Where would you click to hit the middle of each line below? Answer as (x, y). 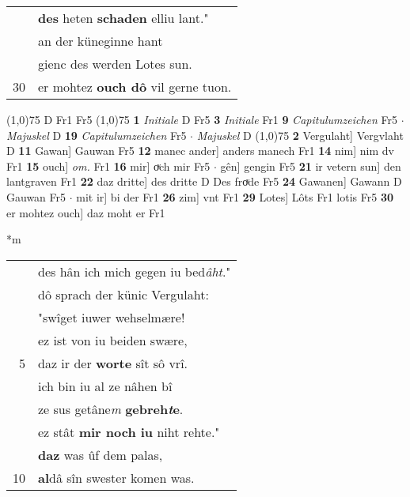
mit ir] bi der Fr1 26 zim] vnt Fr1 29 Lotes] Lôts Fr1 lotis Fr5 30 (235, 196)
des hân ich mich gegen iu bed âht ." (135, 271)
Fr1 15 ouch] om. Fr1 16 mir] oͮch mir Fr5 (108, 166)
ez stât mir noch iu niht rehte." (129, 431)
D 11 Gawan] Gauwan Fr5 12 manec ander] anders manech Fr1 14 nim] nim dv (200, 151)
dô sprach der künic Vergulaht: (123, 294)
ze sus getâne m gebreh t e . (111, 409)
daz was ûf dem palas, (101, 454)
